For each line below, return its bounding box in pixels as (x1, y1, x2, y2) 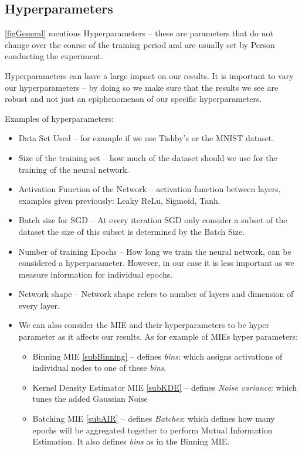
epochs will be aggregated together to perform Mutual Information (32, 423, 273, 436)
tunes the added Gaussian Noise (32, 392, 148, 405)
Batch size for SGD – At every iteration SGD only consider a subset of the (18, 214, 287, 226)
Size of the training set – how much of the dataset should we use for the (18, 151, 277, 163)
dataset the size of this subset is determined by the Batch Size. (18, 225, 245, 237)
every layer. (18, 299, 60, 311)
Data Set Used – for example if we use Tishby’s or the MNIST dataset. (18, 132, 274, 144)
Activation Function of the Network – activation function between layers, (18, 183, 281, 195)
